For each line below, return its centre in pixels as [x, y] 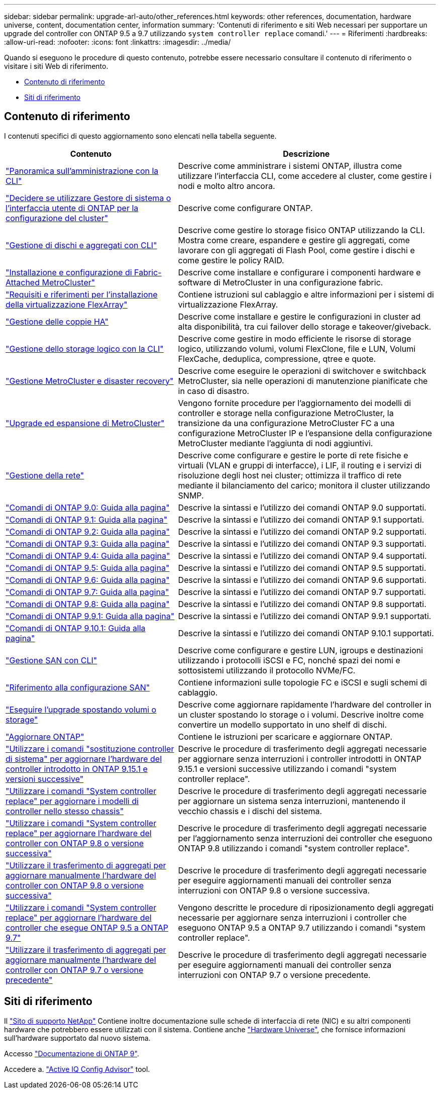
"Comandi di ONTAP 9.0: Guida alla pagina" [88, 507]
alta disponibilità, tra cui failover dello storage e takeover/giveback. [305, 326]
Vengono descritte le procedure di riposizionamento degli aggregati [306, 907]
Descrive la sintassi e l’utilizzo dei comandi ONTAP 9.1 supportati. [301, 519]
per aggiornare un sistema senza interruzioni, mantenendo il [292, 801]
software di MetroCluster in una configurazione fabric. [281, 282]
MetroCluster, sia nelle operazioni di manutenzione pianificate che [303, 381]
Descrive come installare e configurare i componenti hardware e [299, 272]
